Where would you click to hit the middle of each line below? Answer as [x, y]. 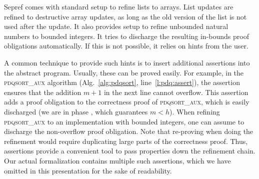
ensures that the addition [43, 92]
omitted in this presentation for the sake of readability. [88, 170]
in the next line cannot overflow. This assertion [176, 92]
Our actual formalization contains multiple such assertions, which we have [117, 160]
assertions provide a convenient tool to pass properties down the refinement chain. [130, 151]
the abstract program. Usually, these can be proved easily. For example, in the [124, 72]
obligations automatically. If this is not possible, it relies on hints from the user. [126, 46]
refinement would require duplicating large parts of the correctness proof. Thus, [126, 141]
